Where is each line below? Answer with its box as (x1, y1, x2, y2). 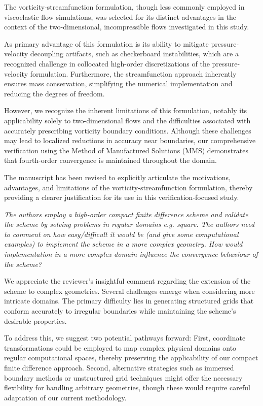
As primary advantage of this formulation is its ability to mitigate (4, 38, 209, 49)
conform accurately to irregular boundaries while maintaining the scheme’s (4, 306, 236, 316)
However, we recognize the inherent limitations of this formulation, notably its (4, 105, 247, 116)
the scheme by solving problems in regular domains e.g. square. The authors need (4, 219, 255, 229)
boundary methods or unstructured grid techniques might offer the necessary (4, 372, 243, 383)
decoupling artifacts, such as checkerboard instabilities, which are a (30, 48, 239, 59)
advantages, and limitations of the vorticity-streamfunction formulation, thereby (4, 182, 253, 192)
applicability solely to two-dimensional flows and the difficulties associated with (4, 115, 251, 125)
